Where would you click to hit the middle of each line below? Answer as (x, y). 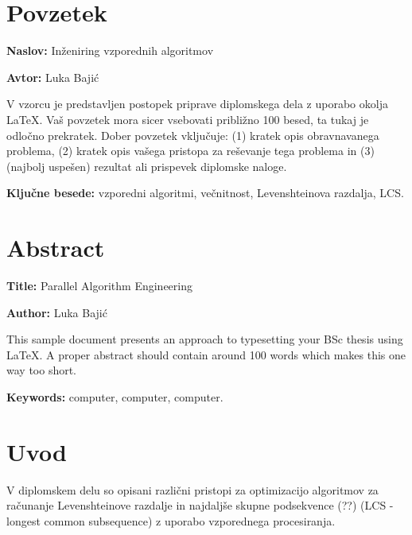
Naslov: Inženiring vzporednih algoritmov (110, 50)
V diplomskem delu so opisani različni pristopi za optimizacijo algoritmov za (192, 489)
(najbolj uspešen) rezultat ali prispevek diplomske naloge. (147, 166)
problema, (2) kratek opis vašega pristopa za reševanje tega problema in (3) (190, 151)
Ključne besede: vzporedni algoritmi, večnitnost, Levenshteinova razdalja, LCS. (205, 193)
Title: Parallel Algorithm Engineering (99, 285)
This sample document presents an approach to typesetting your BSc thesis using (205, 339)
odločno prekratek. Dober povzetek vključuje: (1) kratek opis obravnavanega (193, 135)
